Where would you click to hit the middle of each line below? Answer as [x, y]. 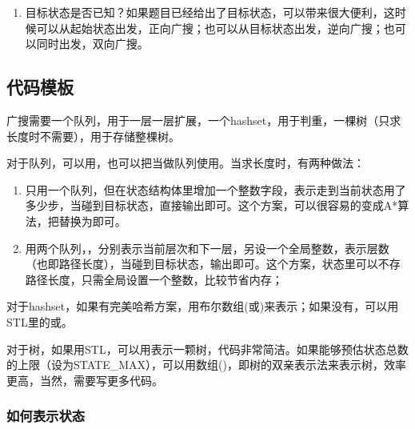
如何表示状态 [46, 416]
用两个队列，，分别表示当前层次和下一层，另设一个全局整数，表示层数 [207, 248]
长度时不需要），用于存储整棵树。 [93, 136]
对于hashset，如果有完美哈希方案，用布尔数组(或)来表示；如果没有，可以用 [203, 306]
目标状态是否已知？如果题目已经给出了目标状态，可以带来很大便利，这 [210, 12]
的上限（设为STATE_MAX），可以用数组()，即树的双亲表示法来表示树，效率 [206, 365]
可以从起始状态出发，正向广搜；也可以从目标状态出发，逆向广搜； [210, 28]
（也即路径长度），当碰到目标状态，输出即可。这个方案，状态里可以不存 [213, 264]
